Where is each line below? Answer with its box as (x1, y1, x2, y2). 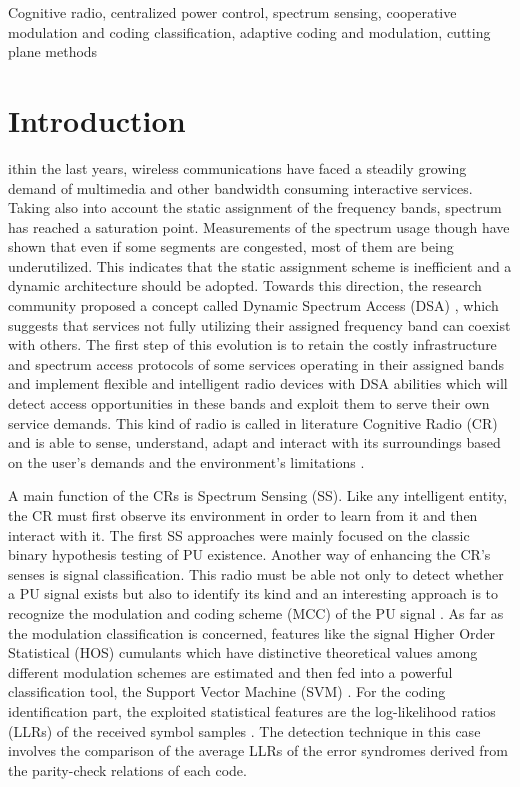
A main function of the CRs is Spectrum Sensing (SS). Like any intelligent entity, (8, 485, 508, 506)
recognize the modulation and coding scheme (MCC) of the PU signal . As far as (8, 602, 504, 623)
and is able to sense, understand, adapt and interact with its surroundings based (8, 432, 501, 453)
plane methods (8, 41, 98, 62)
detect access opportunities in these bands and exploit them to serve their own (8, 393, 490, 414)
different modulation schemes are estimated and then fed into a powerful (8, 661, 453, 682)
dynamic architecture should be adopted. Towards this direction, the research (8, 275, 482, 296)
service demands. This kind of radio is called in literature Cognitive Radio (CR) (8, 412, 498, 433)
